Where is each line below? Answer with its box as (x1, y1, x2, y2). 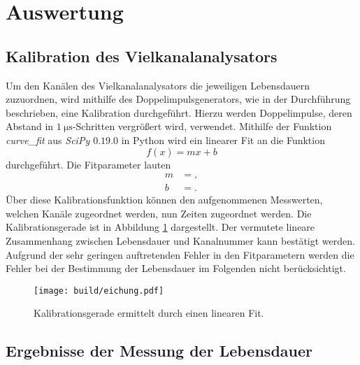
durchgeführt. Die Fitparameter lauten (6, 157, 171, 171)
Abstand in (6, 119, 54, 134)
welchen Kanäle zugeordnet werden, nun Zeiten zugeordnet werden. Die (6, 206, 312, 220)
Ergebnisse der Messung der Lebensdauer (6, 340, 312, 362)
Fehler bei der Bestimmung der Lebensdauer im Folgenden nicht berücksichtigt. (6, 261, 346, 275)
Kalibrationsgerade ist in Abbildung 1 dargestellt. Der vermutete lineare (6, 220, 315, 234)
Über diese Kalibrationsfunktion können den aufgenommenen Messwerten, (6, 192, 323, 207)
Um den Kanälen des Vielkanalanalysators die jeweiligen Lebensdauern (6, 78, 310, 92)
